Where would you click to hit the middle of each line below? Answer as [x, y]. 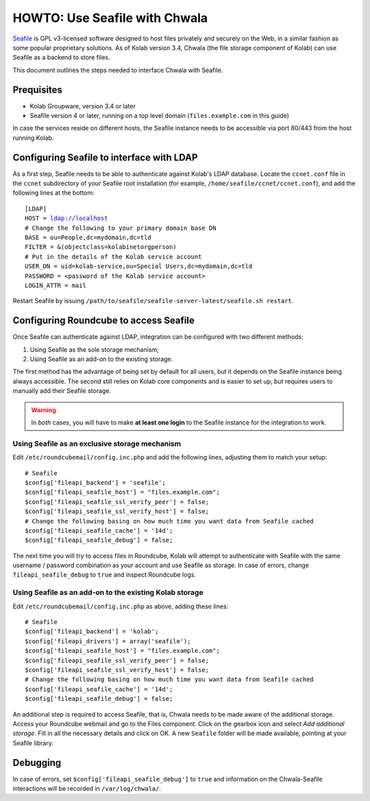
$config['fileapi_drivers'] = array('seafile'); [108, 641]
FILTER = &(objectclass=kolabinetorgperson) [101, 247]
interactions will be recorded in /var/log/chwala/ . [87, 788]
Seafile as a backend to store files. [61, 58]
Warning [44, 410]
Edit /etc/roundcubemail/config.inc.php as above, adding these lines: [121, 606]
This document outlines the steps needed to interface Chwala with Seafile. [118, 70]
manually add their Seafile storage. [62, 391]
